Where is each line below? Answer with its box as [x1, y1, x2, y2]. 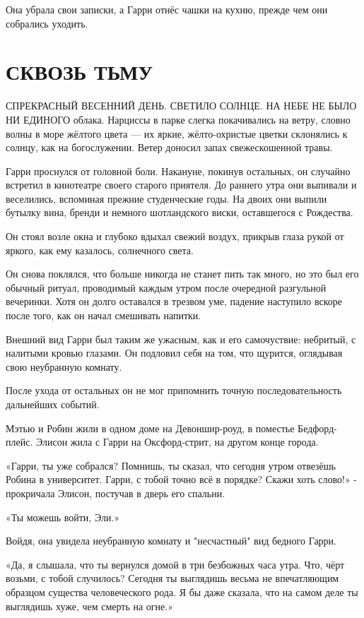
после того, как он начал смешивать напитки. [6, 308, 201, 323]
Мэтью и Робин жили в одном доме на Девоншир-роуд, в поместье [6, 420, 295, 435]
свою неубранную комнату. [6, 359, 122, 374]
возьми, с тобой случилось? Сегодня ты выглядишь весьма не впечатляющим [6, 571, 339, 586]
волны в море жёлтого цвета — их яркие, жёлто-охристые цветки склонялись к [6, 126, 348, 141]
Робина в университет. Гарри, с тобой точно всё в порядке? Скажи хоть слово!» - [6, 472, 358, 487]
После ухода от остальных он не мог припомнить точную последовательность [6, 383, 342, 398]
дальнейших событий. [6, 397, 100, 411]
